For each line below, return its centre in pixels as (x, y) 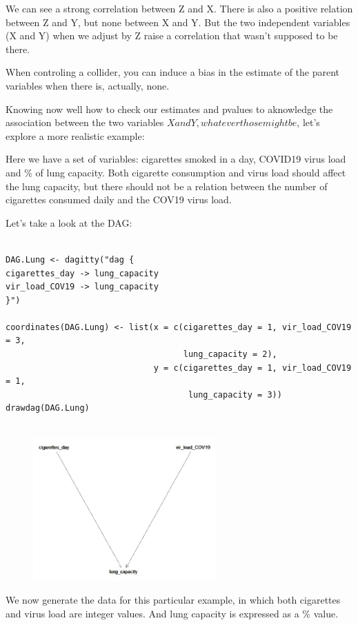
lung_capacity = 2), (230, 355)
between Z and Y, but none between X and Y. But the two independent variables (178, 22)
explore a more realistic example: (75, 135)
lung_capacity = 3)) (235, 395)
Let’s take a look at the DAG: (69, 222)
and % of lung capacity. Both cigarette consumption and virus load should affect (176, 172)
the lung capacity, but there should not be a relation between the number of (167, 186)
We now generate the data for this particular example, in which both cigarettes (173, 600)
